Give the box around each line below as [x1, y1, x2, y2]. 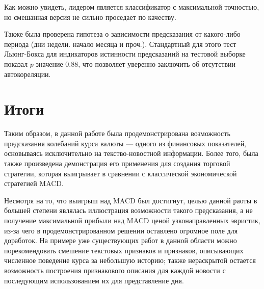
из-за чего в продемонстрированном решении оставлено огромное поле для [4, 225, 238, 235]
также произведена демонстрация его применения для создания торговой [4, 158, 230, 169]
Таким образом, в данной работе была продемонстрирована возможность [4, 128, 230, 139]
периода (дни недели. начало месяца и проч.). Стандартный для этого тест [4, 38, 236, 49]
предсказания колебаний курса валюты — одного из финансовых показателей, [4, 138, 247, 148]
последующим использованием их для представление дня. [4, 275, 184, 285]
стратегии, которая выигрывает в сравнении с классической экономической [4, 168, 237, 178]
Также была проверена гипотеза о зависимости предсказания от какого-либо [4, 29, 241, 39]
